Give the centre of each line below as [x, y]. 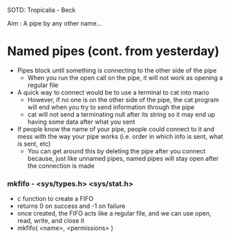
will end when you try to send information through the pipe [111, 107]
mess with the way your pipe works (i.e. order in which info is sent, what [120, 136]
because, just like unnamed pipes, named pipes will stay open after [123, 158]
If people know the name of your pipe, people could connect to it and [116, 129]
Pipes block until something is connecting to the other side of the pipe [117, 70]
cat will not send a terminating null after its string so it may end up [121, 114]
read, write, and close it [51, 221]
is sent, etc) [34, 144]
